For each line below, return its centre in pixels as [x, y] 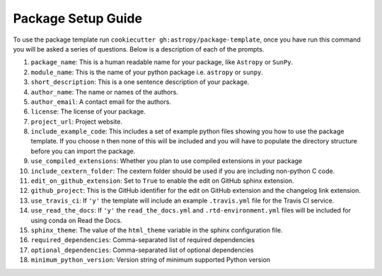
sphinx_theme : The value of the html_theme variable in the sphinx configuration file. [157, 230]
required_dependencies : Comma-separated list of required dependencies [143, 240]
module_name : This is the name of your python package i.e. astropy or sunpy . [147, 72]
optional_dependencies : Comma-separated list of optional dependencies [142, 250]
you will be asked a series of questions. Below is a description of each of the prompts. [139, 49]
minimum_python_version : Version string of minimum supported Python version [151, 260]
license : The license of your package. [88, 112]
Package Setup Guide [78, 18]
